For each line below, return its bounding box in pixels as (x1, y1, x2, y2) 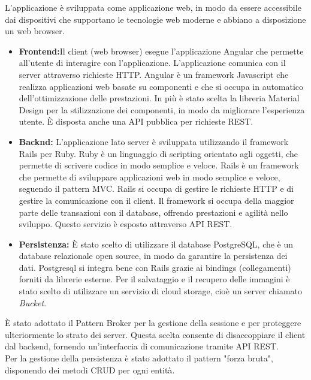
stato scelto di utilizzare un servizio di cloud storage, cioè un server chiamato (19, 285, 303, 297)
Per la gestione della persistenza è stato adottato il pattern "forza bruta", (5, 352, 273, 364)
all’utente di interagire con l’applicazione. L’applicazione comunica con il (19, 56, 286, 69)
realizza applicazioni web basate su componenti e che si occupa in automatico (19, 80, 304, 92)
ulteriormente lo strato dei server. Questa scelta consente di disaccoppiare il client (5, 328, 306, 340)
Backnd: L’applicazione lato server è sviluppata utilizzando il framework (19, 135, 289, 147)
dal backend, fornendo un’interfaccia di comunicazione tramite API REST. (5, 340, 279, 352)
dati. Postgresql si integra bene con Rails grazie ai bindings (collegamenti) (19, 261, 291, 273)
